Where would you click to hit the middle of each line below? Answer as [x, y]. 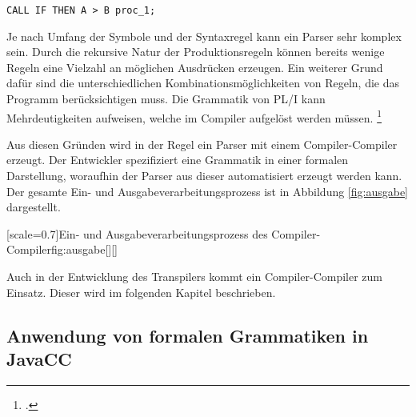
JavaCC [39, 359]
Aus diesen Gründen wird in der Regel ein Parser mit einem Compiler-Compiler [202, 144]
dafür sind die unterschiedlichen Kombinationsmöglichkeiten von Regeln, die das [203, 83]
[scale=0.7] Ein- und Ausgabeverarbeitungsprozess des [137, 233]
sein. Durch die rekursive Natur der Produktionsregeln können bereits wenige [196, 52]
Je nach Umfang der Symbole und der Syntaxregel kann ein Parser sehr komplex [204, 36]
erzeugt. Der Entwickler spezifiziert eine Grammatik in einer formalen [178, 160]
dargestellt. [34, 207]
